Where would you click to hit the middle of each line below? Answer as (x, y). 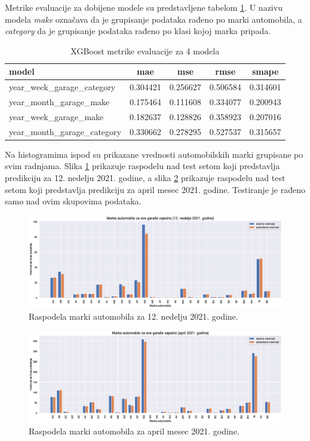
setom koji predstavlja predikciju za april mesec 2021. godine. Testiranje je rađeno (155, 189)
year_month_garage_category (65, 131)
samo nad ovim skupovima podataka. (73, 201)
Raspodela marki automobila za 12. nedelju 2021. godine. (133, 316)
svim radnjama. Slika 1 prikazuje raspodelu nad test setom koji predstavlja (142, 166)
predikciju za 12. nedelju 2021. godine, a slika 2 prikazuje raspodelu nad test (145, 178)
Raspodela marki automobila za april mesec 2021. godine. (134, 431)
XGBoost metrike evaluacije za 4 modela (145, 50)
